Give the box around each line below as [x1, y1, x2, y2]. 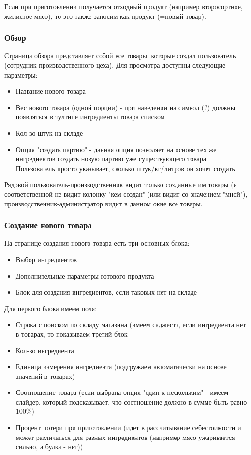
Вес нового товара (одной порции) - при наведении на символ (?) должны [15, 102, 236, 112]
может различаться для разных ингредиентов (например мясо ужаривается [15, 432, 235, 442]
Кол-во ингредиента [15, 345, 74, 355]
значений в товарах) [15, 371, 75, 381]
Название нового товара [15, 86, 86, 96]
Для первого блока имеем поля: [4, 303, 97, 313]
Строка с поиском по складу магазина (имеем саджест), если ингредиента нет [15, 319, 246, 329]
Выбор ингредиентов [15, 254, 77, 264]
